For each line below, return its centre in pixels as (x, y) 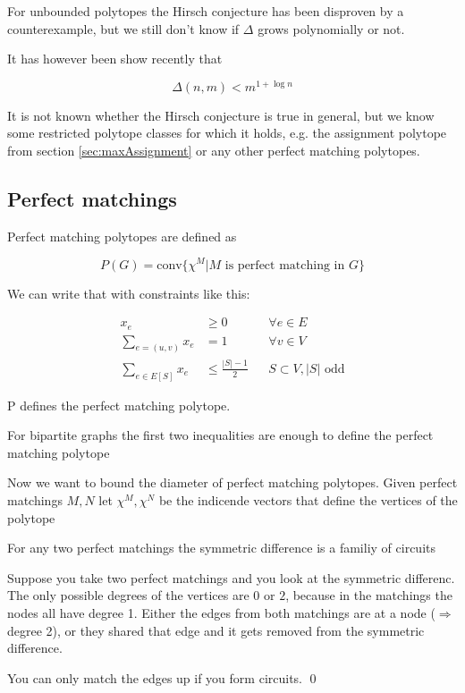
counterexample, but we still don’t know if (123, 28)
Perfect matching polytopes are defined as (122, 236)
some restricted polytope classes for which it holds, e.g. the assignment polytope (227, 133)
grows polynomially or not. (331, 28)
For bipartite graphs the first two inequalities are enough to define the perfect (220, 435)
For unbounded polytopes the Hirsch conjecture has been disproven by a (206, 11)
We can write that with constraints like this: (129, 293)
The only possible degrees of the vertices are (128, 595)
